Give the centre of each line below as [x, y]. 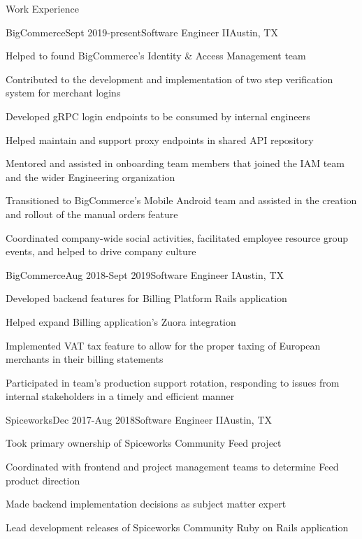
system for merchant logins [63, 93]
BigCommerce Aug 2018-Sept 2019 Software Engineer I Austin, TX [145, 274]
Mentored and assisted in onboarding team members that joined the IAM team [175, 163]
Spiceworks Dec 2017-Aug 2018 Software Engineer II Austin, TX [139, 419]
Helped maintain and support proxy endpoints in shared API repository [160, 139]
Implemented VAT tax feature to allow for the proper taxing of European [163, 345]
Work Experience [42, 8]
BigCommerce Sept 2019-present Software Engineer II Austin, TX [142, 32]
